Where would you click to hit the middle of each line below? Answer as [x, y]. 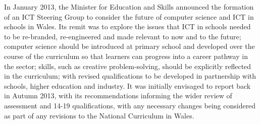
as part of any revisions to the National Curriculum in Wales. [99, 115]
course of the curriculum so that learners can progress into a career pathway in [126, 56]
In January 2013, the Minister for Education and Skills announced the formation [129, 7]
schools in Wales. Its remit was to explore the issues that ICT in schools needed [127, 26]
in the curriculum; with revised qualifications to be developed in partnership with [130, 76]
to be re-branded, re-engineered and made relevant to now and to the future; [123, 36]
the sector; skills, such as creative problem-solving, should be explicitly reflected [128, 66]
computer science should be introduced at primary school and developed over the [129, 46]
